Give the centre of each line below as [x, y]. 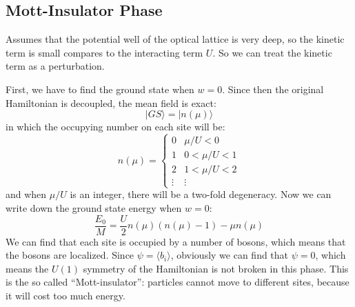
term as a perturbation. [55, 66]
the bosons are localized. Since [70, 255]
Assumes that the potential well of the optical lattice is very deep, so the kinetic [175, 39]
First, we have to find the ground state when [100, 89]
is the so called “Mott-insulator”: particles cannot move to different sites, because [177, 282]
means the [27, 268]
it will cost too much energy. [65, 296]
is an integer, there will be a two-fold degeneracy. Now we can [201, 194]
